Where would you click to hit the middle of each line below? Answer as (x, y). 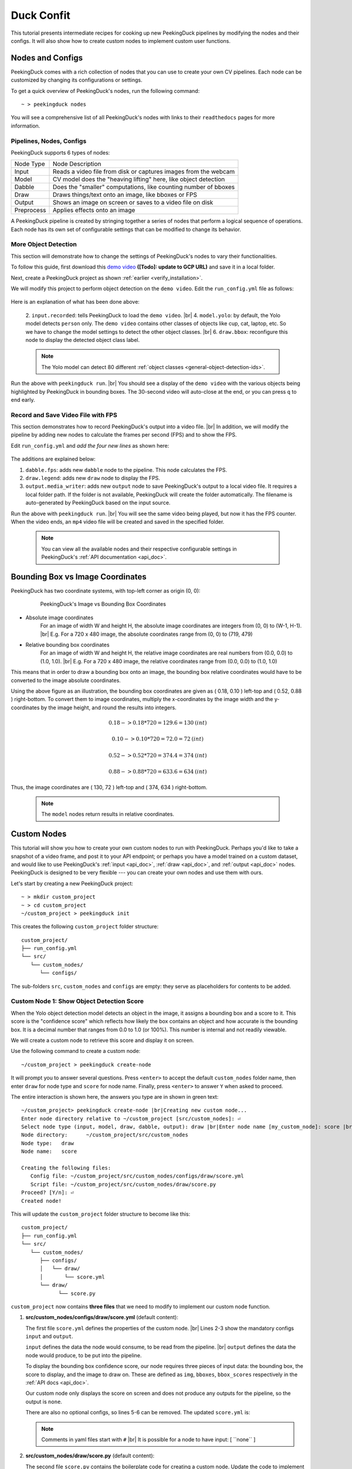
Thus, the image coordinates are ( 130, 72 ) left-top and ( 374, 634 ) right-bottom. (109, 787)
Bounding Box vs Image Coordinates (79, 577)
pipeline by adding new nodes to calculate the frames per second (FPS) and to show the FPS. (124, 435)
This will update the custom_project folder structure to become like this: (101, 1214)
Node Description (77, 164)
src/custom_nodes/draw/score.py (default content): (90, 1456)
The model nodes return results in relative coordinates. (108, 814)
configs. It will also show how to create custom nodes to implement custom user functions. (121, 41)
